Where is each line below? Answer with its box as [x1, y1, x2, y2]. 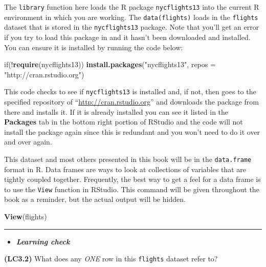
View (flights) [4, 211, 47, 222]
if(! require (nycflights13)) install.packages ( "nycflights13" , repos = [4, 59, 216, 70]
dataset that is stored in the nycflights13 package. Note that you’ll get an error [4, 22, 259, 32]
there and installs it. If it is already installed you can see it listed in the [4, 106, 229, 117]
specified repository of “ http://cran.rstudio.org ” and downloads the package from [4, 96, 259, 107]
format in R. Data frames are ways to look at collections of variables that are [4, 163, 246, 174]
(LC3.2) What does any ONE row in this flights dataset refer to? [4, 253, 218, 264]
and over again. [4, 136, 52, 147]
